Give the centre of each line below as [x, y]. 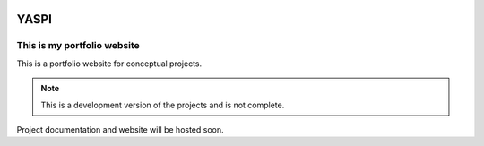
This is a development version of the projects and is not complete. [163, 105]
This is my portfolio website [78, 46]
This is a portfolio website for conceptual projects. [109, 64]
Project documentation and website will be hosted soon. [120, 129]
